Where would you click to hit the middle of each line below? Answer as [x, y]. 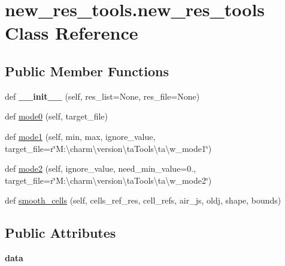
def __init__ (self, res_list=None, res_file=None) [102, 96]
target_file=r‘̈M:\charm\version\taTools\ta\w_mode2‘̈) [108, 180]
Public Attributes [60, 233]
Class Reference [72, 33]
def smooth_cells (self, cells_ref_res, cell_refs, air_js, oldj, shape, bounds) [143, 200]
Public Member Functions [87, 71]
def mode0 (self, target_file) [57, 116]
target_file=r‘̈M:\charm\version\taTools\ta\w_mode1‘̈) [108, 148]
